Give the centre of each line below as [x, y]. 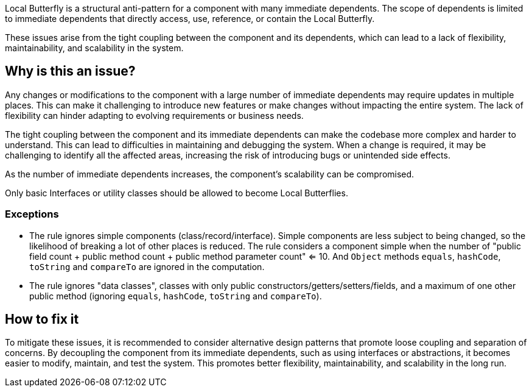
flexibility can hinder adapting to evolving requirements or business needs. [154, 115]
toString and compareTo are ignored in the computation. [147, 266]
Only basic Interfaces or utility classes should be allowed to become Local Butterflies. [177, 193]
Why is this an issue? [70, 71]
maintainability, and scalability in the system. [94, 48]
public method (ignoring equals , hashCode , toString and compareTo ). [176, 296]
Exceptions [32, 214]
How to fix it [42, 319]
